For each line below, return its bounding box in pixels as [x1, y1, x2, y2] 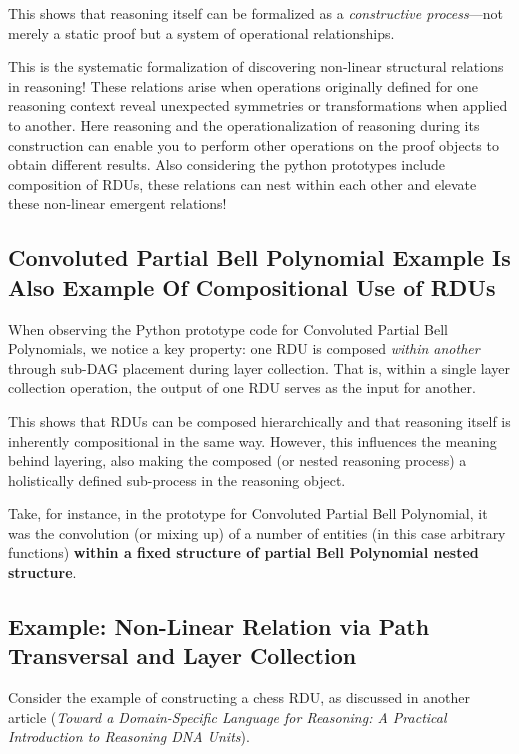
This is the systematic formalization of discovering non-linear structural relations [8, 56, 504, 77]
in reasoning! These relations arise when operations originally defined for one [8, 75, 479, 96]
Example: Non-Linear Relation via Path [8, 611, 430, 642]
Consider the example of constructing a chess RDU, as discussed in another [8, 687, 470, 708]
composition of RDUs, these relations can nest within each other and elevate [8, 173, 477, 194]
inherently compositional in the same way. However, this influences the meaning [8, 430, 497, 451]
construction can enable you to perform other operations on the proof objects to [8, 134, 499, 155]
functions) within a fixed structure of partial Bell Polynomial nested [8, 542, 479, 563]
